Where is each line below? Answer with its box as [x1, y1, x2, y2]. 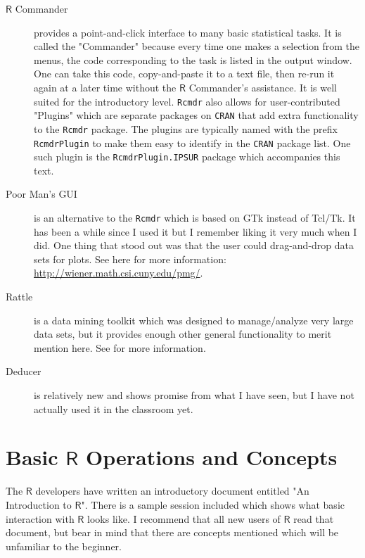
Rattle [6, 289, 33, 304]
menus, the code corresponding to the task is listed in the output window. [34, 52, 352, 67]
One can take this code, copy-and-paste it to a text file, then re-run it [34, 66, 335, 81]
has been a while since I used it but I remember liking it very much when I [34, 224, 357, 239]
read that [293, 511, 334, 526]
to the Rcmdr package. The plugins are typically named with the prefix [34, 121, 338, 136]
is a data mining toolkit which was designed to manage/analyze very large [34, 312, 354, 327]
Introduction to [6, 497, 72, 512]
